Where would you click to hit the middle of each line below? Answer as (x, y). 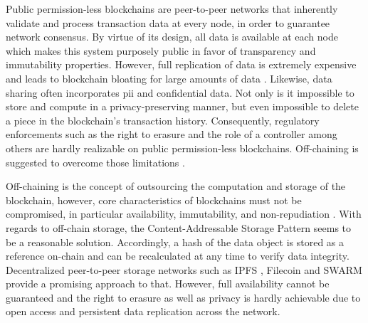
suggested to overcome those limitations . (95, 162)
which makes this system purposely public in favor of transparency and (161, 50)
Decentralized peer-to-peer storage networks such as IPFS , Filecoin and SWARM (184, 269)
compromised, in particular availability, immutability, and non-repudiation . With (184, 214)
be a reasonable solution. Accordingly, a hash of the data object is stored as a (175, 242)
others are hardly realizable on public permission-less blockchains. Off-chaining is (182, 148)
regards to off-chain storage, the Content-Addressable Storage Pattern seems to (179, 227)
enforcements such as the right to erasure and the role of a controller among (172, 134)
